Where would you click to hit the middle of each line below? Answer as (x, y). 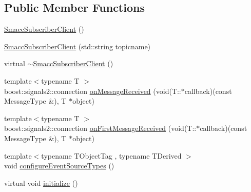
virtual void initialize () (41, 183)
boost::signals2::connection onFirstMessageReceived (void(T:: (100, 128)
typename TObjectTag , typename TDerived (111, 155)
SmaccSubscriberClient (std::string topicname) (78, 46)
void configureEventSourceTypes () (59, 166)
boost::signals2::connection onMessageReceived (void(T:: (93, 91)
